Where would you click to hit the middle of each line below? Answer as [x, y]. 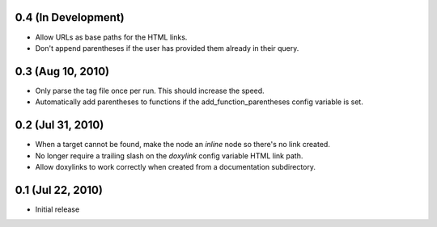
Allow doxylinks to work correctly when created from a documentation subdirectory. [175, 166]
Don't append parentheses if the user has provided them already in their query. [167, 48]
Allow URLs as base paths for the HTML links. [111, 37]
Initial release [57, 209]
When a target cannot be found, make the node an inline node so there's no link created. [183, 145]
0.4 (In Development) [70, 17]
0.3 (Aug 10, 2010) [62, 71]
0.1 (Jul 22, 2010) [59, 190]
